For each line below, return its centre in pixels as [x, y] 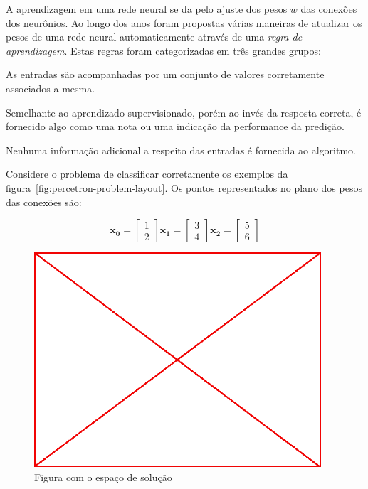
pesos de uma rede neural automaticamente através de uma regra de [154, 37]
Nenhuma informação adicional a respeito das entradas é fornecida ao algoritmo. [181, 150]
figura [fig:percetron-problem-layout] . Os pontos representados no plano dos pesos [184, 187]
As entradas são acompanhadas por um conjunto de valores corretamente [165, 74]
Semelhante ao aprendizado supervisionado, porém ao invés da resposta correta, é [184, 112]
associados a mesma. [51, 88]
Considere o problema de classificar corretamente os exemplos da [147, 174]
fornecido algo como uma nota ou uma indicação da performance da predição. [175, 126]
